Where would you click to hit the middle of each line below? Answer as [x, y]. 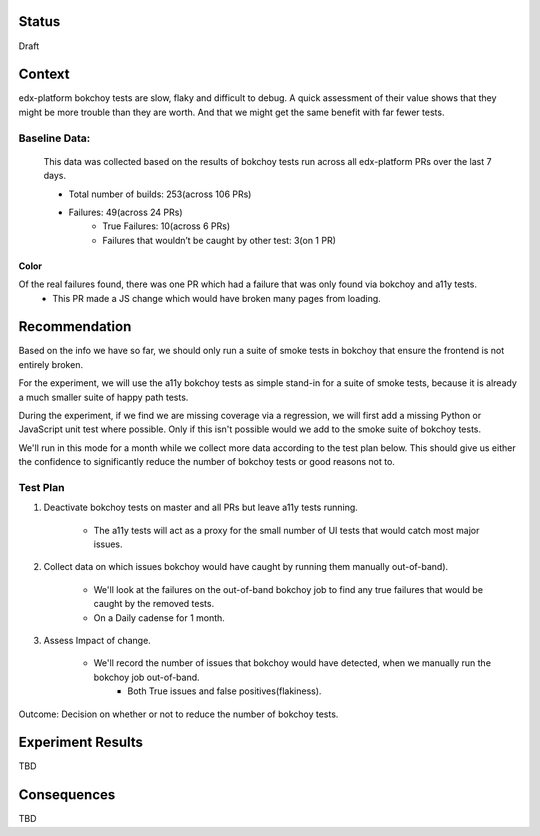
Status [39, 21]
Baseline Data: [54, 138]
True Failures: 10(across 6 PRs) [166, 226]
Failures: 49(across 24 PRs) [125, 212]
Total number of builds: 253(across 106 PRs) [160, 194]
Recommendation [75, 326]
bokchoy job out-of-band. [146, 677]
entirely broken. [51, 364]
